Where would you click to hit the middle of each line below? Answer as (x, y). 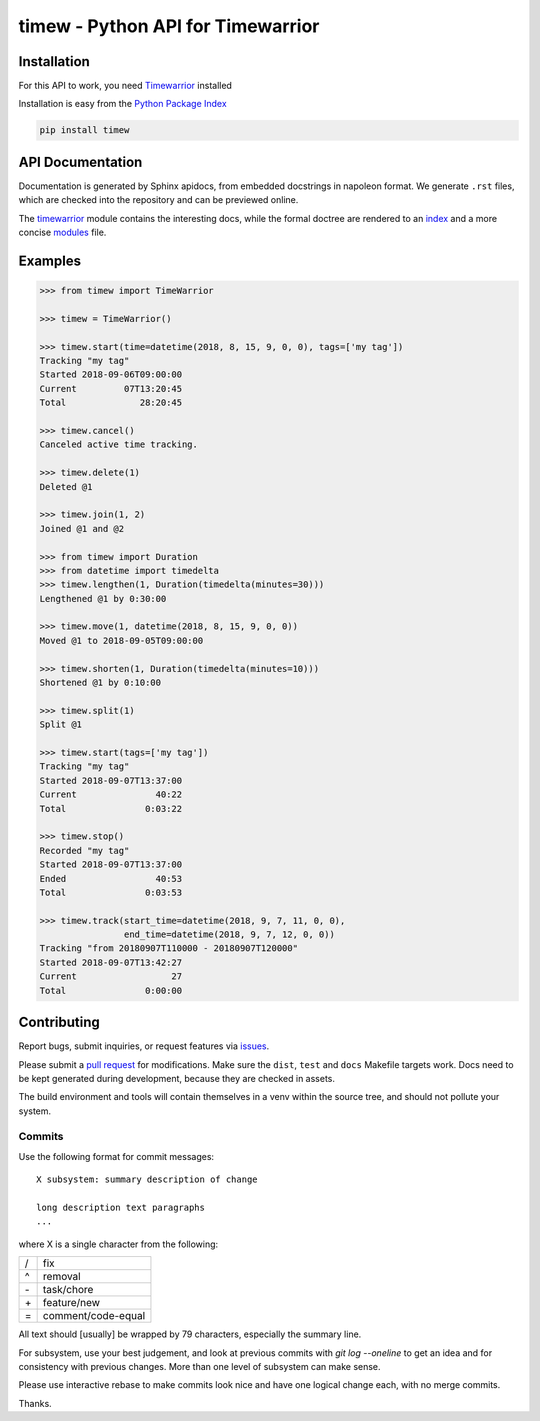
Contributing (59, 1022)
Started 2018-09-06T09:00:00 (111, 374)
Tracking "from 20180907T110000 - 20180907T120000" (169, 948)
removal (61, 1277)
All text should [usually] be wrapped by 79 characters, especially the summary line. (190, 1334)
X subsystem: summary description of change (147, 1179)
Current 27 (111, 976)
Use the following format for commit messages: (116, 1156)
